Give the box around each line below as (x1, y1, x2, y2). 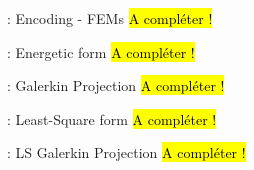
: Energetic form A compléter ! (6, 41, 195, 62)
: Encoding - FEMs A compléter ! (6, 8, 213, 28)
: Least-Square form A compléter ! (6, 108, 217, 129)
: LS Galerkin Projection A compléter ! (6, 142, 246, 163)
